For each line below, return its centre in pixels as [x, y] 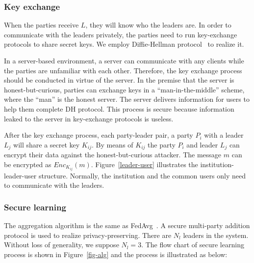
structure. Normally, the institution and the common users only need [142, 175]
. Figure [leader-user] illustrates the [144, 164]
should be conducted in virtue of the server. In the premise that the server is [119, 80]
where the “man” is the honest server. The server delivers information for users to [127, 99]
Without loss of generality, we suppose [62, 245]
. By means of [112, 144]
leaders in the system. [216, 235]
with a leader [224, 135]
